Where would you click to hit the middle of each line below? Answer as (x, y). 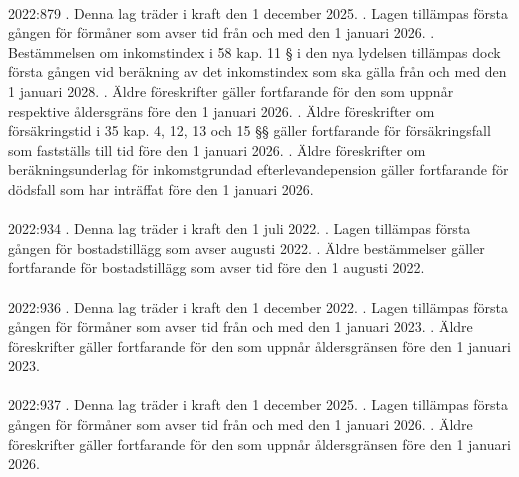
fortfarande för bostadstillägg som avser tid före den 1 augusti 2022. (216, 267)
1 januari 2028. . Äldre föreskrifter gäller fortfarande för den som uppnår (231, 90)
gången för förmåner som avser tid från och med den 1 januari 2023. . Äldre (240, 326)
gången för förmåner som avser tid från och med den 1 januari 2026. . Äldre (240, 424)
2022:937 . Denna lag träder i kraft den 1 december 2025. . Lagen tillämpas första (258, 404)
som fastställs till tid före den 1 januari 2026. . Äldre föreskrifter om (217, 149)
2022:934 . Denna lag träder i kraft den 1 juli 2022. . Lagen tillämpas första (239, 228)
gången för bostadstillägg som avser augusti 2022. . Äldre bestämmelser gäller (246, 247)
